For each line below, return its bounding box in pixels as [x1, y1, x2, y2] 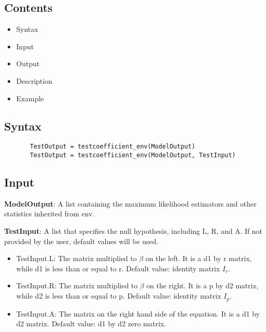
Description [16, 75, 52, 86]
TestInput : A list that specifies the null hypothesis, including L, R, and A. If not [4, 226, 262, 236]
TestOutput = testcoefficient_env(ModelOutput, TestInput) [30, 152, 236, 159]
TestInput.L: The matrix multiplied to [16, 253, 137, 264]
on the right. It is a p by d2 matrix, [146, 280, 259, 291]
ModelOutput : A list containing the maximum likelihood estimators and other [4, 198, 257, 209]
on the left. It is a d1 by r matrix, [145, 253, 252, 264]
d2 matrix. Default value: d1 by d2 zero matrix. [16, 318, 166, 329]
